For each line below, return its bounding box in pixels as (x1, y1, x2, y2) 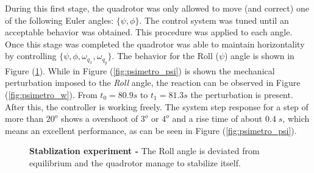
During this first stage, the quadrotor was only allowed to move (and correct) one (5, 2, 309, 14)
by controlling (5, 49, 57, 62)
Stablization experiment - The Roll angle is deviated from (29, 144, 260, 157)
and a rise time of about (172, 112, 263, 125)
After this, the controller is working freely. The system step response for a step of (5, 100, 309, 113)
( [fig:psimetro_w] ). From (5, 88, 98, 101)
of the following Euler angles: (5, 13, 114, 26)
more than (5, 112, 44, 125)
